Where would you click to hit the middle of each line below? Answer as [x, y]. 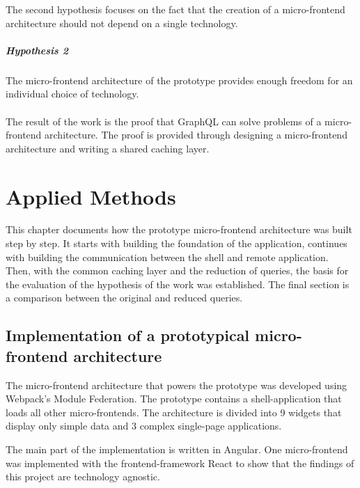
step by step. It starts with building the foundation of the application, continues [177, 243]
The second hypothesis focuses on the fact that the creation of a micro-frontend [175, 9]
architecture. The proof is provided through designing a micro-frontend [196, 135]
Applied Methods [91, 196]
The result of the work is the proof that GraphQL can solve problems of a [164, 121]
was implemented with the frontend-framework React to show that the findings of [180, 463]
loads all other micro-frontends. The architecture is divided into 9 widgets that [174, 412]
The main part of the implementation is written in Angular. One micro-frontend [177, 449]
